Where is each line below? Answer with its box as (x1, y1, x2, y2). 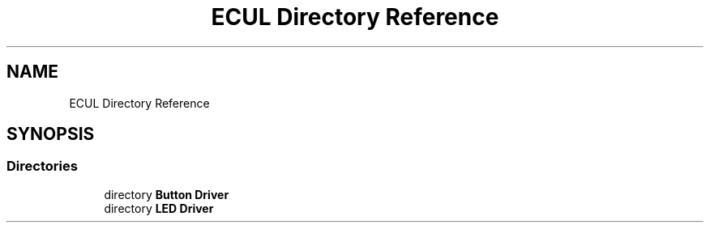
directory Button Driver (104, 187, 229, 201)
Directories (6, 158, 78, 175)
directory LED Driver (104, 201, 214, 215)
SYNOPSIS (6, 124, 95, 145)
